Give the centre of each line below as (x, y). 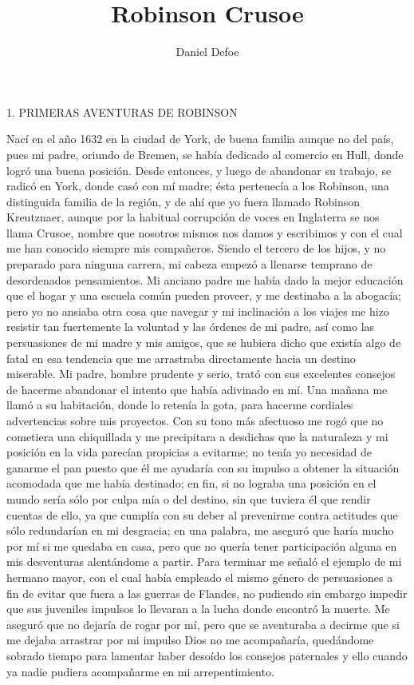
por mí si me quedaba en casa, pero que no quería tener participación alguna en (202, 546)
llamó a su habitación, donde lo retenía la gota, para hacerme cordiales (180, 405)
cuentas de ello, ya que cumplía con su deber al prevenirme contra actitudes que (202, 514)
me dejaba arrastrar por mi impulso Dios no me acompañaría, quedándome (190, 640)
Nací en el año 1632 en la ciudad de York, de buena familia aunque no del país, (200, 139)
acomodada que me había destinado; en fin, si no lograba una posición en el (191, 483)
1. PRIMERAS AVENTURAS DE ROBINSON (122, 112)
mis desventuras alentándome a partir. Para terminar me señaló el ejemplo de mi (204, 562)
